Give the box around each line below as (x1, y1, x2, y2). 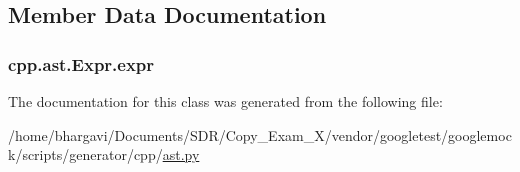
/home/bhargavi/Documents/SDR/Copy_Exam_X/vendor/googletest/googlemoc (8, 124, 512, 145)
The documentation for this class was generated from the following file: (8, 91, 443, 111)
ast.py (162, 144, 200, 165)
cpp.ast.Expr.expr (8, 51, 155, 76)
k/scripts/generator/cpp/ (8, 144, 163, 165)
